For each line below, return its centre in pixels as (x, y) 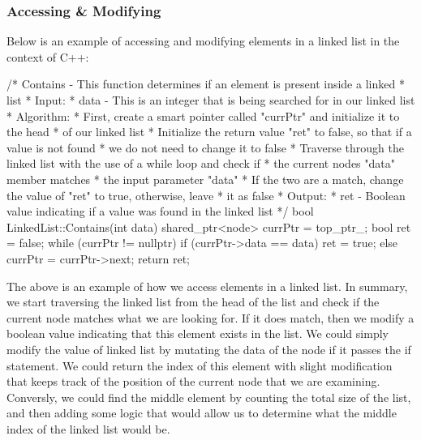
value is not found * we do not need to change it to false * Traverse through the (205, 147)
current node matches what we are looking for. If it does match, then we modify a (210, 317)
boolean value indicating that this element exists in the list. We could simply (198, 333)
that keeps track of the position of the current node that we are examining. (193, 381)
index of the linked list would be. (88, 428)
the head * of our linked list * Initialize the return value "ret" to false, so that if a (209, 132)
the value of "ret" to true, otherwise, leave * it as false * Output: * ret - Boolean (206, 195)
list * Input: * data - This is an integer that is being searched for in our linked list (211, 100)
